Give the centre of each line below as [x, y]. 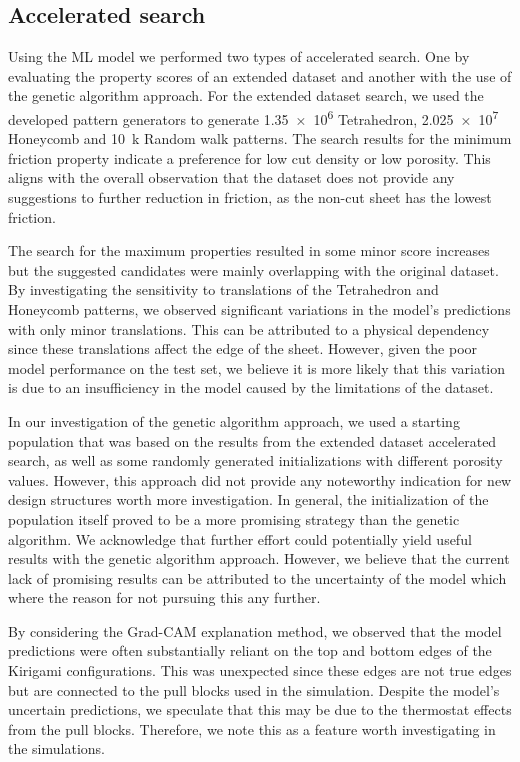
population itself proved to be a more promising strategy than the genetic [234, 518]
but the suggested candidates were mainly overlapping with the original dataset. [253, 269]
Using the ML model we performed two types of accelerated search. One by [239, 56]
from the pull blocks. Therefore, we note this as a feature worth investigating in [252, 728]
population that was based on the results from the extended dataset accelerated [252, 440]
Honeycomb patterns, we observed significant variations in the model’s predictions [259, 308]
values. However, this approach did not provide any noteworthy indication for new [260, 479]
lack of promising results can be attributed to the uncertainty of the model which [257, 577]
